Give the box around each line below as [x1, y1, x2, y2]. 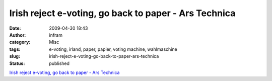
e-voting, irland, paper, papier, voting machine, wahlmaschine [49, 46, 177, 52]
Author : [9, 32, 26, 38]
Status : [9, 60, 25, 66]
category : [9, 39, 31, 45]
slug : [9, 53, 20, 59]
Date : [9, 25, 21, 31]
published [49, 60, 70, 66]
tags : [9, 46, 21, 52]
